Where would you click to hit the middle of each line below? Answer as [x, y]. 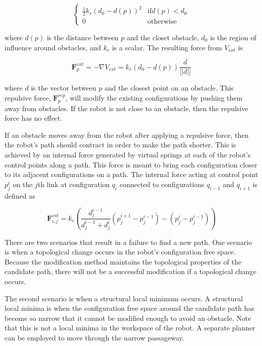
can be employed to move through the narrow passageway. [94, 337]
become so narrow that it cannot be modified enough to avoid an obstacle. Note [128, 318]
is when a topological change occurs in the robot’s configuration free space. [120, 252]
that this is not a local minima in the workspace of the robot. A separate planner [130, 328]
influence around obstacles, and [53, 47]
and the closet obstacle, [163, 37]
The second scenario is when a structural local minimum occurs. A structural [124, 298]
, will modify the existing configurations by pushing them [154, 97]
